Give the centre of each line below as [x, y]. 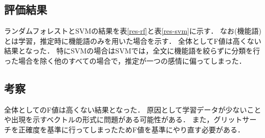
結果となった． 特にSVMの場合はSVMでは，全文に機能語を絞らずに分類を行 [132, 51]
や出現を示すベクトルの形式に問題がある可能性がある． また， [109, 119]
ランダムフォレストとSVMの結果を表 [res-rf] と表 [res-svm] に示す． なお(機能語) [133, 31]
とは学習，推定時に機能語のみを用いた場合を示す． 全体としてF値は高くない [133, 40]
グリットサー [235, 119]
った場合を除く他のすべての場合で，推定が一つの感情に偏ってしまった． [125, 60]
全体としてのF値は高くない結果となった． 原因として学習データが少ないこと [133, 109]
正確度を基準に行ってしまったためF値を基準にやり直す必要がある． [131, 129]
